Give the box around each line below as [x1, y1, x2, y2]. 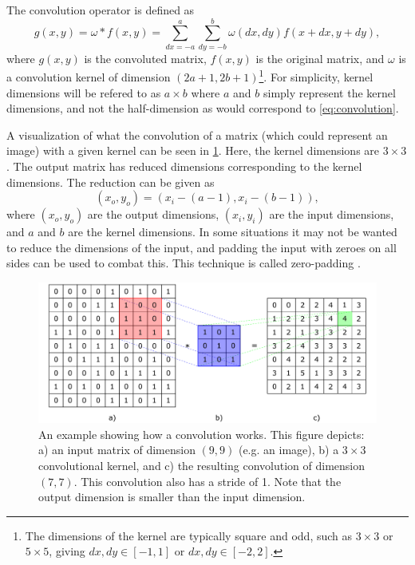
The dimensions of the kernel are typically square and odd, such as [25, 527, 353, 543]
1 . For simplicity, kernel [259, 66, 373, 85]
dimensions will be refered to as [6, 84, 161, 101]
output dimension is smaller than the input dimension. [38, 488, 306, 505]
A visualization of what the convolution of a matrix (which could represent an [6, 126, 388, 143]
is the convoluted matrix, [84, 49, 207, 66]
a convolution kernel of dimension [6, 68, 171, 85]
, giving [49, 543, 85, 559]
